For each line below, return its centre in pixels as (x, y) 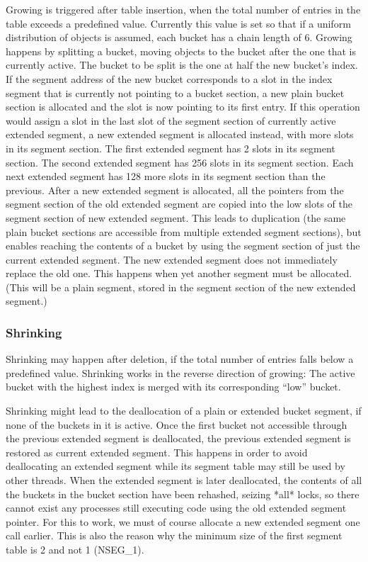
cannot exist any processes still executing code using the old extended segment (176, 508)
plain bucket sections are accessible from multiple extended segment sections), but (184, 231)
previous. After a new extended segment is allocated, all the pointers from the (175, 190)
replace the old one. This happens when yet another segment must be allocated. (179, 273)
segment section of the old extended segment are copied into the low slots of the (179, 204)
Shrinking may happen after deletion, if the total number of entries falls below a (180, 359)
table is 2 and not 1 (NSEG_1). (75, 549)
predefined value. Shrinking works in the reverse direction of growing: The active (180, 372)
